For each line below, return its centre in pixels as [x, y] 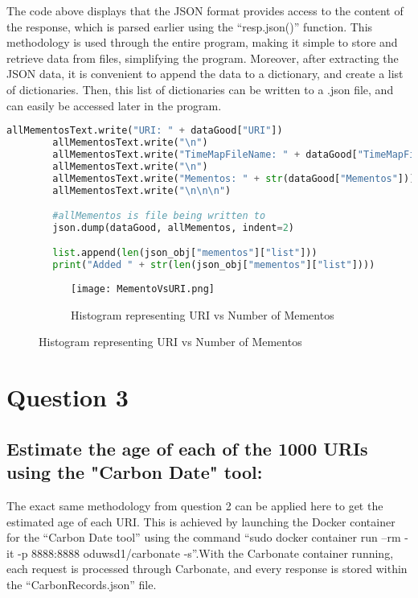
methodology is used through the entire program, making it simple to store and [202, 42]
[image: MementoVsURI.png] [143, 289]
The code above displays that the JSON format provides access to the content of [205, 10]
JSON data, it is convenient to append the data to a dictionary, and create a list [205, 74]
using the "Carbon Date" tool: [135, 472]
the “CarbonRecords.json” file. [82, 584]
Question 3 [68, 397]
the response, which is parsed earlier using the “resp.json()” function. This [190, 26]
